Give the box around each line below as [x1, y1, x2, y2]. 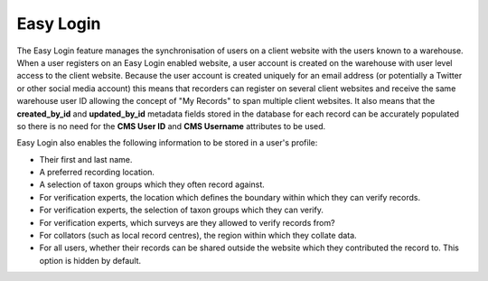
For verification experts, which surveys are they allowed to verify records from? [39, 217, 335, 228]
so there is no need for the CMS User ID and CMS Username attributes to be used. [16, 120, 326, 131]
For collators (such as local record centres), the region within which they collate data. [39, 230, 357, 241]
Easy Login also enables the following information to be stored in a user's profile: [16, 137, 318, 148]
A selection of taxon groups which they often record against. [39, 179, 266, 190]
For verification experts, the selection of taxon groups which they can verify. [39, 204, 324, 216]
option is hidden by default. [39, 255, 142, 266]
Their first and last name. [39, 154, 133, 164]
